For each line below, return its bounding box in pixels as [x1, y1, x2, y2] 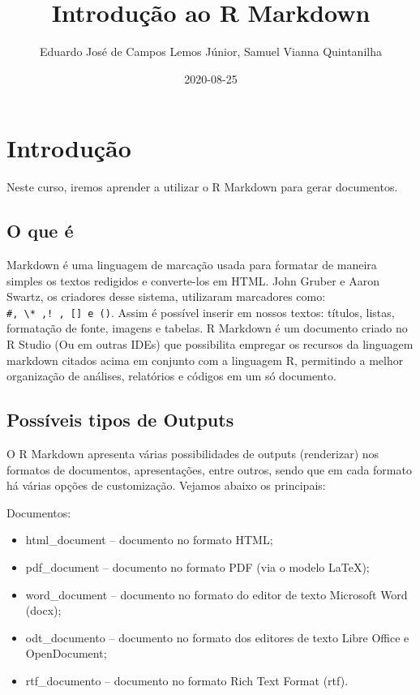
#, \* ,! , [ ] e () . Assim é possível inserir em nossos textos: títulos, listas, [6, 303, 395, 320]
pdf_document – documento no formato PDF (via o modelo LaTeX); [25, 559, 370, 576]
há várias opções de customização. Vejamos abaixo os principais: [6, 477, 326, 494]
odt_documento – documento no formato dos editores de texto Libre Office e [25, 629, 409, 646]
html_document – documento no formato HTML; [25, 531, 273, 548]
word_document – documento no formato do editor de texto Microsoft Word [25, 586, 408, 603]
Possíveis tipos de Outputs [6, 407, 234, 432]
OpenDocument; [25, 645, 107, 662]
